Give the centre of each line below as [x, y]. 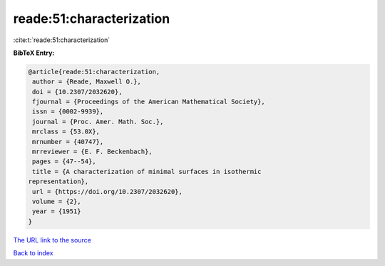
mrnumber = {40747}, [68, 142]
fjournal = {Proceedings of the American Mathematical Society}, [149, 102]
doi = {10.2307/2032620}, [77, 92]
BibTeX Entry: [34, 53]
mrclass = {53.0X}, [66, 132]
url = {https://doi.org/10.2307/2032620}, [108, 191]
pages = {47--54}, [64, 162]
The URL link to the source [52, 240]
